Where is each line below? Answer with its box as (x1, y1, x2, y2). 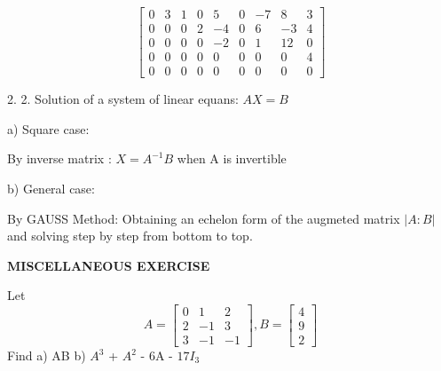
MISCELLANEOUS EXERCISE (7, 256, 210, 274)
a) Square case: (7, 119, 90, 138)
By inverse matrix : (7, 149, 112, 168)
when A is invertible (177, 149, 287, 168)
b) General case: (7, 178, 95, 197)
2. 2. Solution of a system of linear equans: (7, 90, 239, 108)
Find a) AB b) (7, 346, 86, 364)
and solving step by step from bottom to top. (7, 226, 253, 245)
